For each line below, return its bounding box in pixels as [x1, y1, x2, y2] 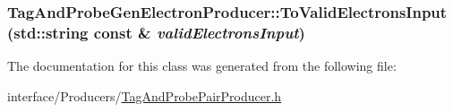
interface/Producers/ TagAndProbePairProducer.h [7, 86, 282, 105]
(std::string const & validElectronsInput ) [7, 21, 305, 43]
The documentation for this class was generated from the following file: [7, 56, 397, 75]
